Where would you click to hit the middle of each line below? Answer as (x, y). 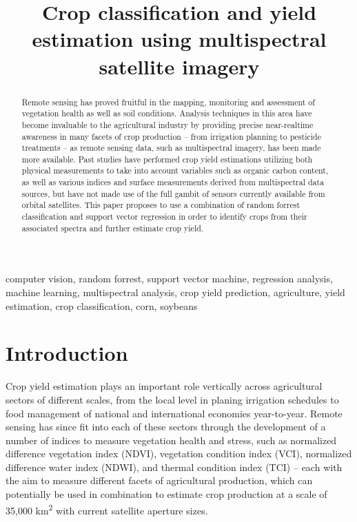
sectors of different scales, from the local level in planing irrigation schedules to (172, 399)
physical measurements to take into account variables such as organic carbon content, (175, 170)
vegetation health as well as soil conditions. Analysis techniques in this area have (167, 113)
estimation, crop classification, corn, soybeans (102, 305)
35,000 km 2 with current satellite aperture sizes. (107, 509)
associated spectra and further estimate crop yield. (113, 228)
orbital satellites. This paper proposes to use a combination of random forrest (161, 205)
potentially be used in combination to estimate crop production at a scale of (166, 494)
